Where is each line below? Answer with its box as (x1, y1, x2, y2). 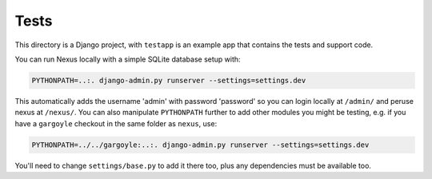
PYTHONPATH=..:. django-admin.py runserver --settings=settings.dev (31, 76, 306, 85)
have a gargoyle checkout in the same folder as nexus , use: (14, 118, 218, 128)
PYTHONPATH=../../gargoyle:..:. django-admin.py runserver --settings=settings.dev (31, 140, 370, 149)
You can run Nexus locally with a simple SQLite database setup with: (14, 54, 241, 64)
